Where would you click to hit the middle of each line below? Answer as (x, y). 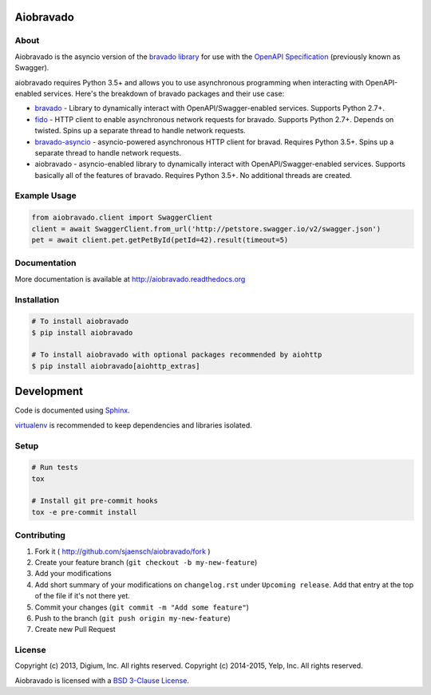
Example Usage (45, 195)
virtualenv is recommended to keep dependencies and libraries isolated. (134, 425)
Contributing (40, 535)
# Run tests (55, 468)
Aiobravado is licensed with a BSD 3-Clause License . (102, 680)
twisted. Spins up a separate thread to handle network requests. (140, 131)
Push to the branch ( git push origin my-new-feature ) (132, 618)
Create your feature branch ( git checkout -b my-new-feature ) (146, 562)
